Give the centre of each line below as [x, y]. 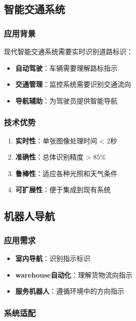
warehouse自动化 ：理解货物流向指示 [74, 274]
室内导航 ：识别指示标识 [53, 258]
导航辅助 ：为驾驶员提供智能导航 [66, 100]
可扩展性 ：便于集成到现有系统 [63, 190]
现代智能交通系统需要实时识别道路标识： [68, 51]
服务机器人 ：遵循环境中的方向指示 [70, 291]
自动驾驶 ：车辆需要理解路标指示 [66, 68]
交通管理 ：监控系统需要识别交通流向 [73, 84]
